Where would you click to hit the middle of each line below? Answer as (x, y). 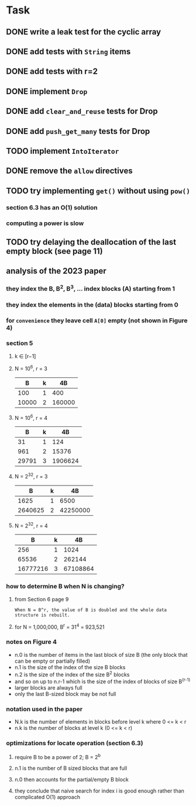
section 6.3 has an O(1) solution (52, 207)
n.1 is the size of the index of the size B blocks (70, 667)
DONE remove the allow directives (69, 171)
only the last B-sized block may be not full (65, 694)
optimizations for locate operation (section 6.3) (75, 743)
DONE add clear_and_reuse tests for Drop (82, 111)
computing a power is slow (45, 223)
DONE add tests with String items (68, 51)
